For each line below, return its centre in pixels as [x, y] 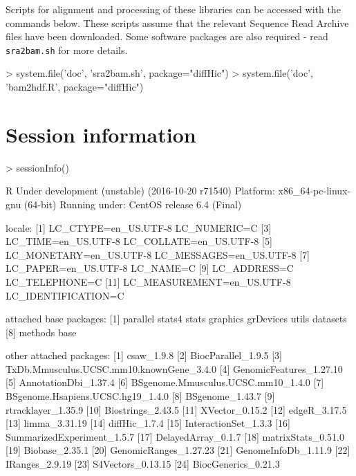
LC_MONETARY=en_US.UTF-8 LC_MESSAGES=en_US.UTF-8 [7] [158, 254]
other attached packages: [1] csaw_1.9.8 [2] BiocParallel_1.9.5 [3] [144, 355]
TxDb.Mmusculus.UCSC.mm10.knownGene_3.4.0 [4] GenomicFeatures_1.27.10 [174, 368]
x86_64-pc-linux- [315, 191]
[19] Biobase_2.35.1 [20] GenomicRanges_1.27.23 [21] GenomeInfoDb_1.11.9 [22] [178, 450]
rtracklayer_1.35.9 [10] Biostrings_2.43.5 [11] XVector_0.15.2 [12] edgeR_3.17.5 [176, 409]
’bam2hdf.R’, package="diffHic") [75, 87]
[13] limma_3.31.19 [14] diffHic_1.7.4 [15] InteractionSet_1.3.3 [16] [148, 423]
